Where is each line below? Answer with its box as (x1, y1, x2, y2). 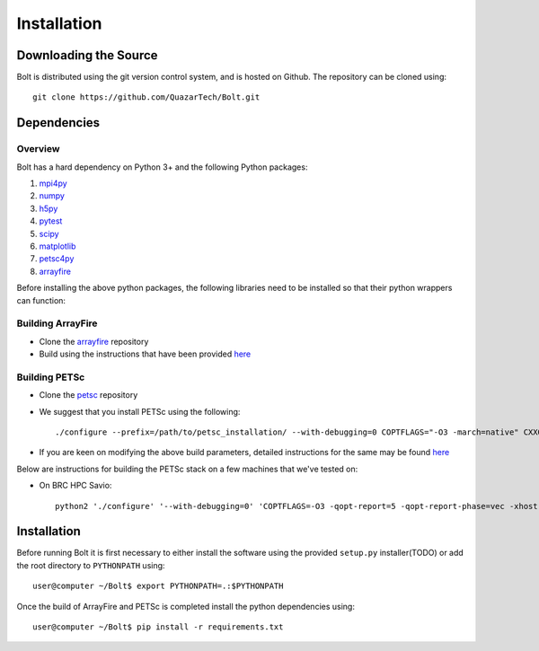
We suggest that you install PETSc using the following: (39, 406, 241, 417)
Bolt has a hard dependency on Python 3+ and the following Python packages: (16, 162, 308, 172)
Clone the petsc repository (39, 390, 138, 400)
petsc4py (39, 253, 75, 264)
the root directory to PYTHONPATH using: (16, 559, 165, 570)
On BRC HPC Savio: (39, 480, 112, 491)
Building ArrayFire (16, 317, 98, 330)
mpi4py (39, 178, 67, 189)
